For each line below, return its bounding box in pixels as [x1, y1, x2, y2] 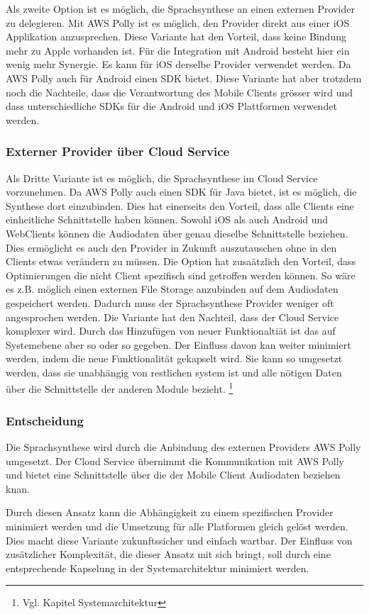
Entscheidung [6, 411, 84, 429]
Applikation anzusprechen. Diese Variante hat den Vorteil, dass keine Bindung [6, 29, 346, 44]
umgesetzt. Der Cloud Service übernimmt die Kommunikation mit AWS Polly [6, 453, 344, 468]
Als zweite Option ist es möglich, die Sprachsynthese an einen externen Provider [6, 1, 355, 16]
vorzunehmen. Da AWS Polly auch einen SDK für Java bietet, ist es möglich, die [6, 184, 357, 199]
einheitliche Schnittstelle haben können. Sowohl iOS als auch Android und [6, 212, 329, 227]
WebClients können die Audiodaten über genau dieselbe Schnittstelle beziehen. [6, 225, 348, 240]
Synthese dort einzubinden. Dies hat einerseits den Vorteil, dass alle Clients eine [6, 198, 354, 213]
